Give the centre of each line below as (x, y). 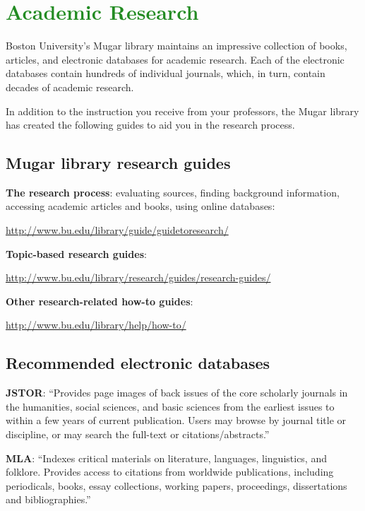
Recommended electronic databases (138, 363)
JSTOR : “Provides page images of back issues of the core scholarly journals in (177, 393)
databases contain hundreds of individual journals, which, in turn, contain (166, 73)
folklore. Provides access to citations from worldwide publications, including (170, 472)
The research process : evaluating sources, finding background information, (173, 192)
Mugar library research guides (118, 163)
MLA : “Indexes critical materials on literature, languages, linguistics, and (166, 458)
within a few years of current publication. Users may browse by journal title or (176, 420)
